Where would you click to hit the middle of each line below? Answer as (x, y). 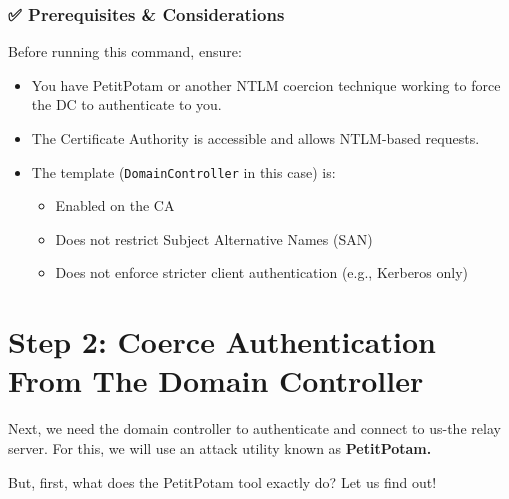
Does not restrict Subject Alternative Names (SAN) (214, 238)
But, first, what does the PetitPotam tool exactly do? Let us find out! (222, 481)
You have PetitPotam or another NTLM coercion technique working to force (266, 84)
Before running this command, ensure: (125, 51)
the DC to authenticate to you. (126, 104)
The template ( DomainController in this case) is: (183, 171)
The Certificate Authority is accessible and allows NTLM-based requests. (255, 138)
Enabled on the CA (115, 205)
